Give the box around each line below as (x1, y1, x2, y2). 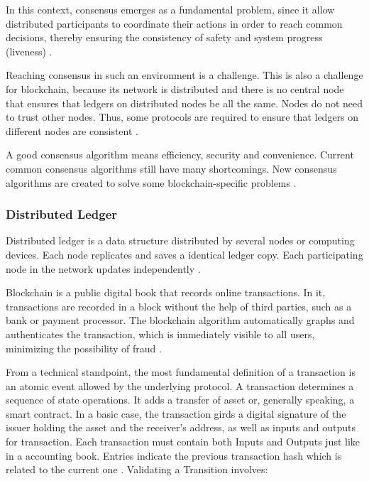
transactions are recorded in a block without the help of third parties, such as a (6, 298, 352, 313)
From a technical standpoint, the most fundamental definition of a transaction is (6, 364, 356, 379)
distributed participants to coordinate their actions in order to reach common (6, 16, 343, 31)
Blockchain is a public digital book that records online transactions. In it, (6, 285, 326, 300)
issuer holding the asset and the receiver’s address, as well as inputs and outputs (6, 420, 356, 435)
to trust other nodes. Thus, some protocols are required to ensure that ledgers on (6, 109, 359, 124)
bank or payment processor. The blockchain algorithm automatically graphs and (6, 313, 355, 328)
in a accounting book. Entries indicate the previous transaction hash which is (6, 448, 342, 463)
